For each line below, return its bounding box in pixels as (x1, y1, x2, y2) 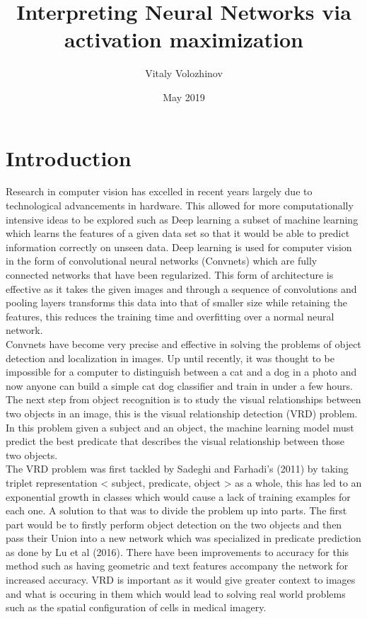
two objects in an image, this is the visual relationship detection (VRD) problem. (6, 405, 358, 420)
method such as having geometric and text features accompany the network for (6, 558, 349, 573)
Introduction (6, 143, 132, 172)
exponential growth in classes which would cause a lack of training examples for (6, 489, 351, 504)
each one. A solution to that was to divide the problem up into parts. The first (6, 503, 347, 518)
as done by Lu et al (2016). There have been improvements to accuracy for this (6, 544, 349, 559)
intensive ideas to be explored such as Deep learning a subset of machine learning (6, 212, 359, 226)
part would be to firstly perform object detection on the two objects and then (6, 516, 342, 531)
